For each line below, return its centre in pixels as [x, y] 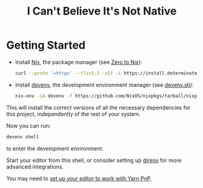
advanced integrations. [35, 166]
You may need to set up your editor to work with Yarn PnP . [79, 178]
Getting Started [46, 45]
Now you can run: [28, 126]
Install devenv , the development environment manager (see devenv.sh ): [104, 85]
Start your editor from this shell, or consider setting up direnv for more [94, 160]
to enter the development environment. [55, 148]
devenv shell [23, 137]
